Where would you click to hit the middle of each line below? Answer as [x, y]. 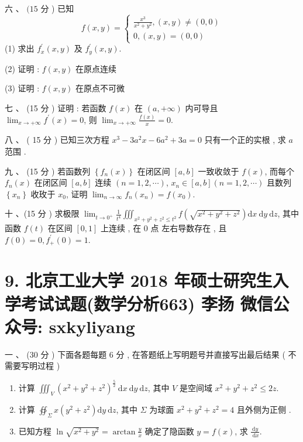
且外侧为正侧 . [264, 410]
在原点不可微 [100, 88]
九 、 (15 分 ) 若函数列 [48, 171]
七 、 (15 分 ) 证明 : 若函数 [56, 108]
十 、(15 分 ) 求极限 [42, 213]
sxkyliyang [92, 326]
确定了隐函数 [169, 431]
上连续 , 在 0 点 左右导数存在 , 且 [163, 228]
